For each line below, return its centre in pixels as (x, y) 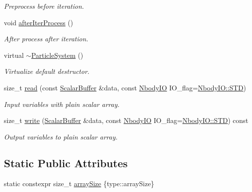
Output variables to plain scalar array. (61, 136)
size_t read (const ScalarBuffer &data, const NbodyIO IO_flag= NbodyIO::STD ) (125, 87)
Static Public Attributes (66, 163)
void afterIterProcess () (39, 22)
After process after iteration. (46, 39)
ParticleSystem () (57, 55)
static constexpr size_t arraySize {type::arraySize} (79, 183)
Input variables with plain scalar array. (62, 104)
